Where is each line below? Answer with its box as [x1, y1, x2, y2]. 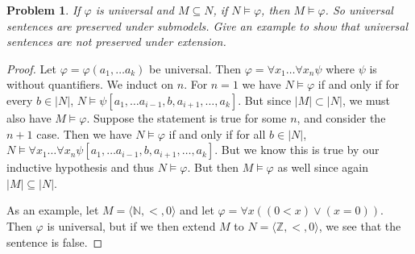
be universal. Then [149, 60, 242, 77]
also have [6, 109, 52, 126]
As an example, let [6, 202, 99, 219]
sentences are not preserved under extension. [6, 33, 226, 50]
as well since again [277, 159, 368, 176]
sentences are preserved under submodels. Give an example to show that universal [6, 17, 409, 34]
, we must [342, 91, 391, 108]
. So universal [325, 2, 393, 18]
